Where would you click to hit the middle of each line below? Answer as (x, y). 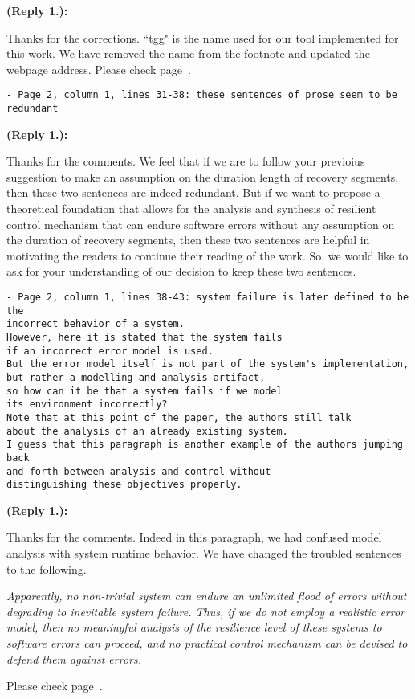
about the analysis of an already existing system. (147, 431)
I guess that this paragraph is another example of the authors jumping (205, 445)
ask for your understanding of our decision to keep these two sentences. (181, 271)
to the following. (47, 568)
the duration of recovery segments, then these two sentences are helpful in (188, 240)
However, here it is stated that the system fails (144, 337)
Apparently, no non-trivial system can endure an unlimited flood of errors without (207, 596)
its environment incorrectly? (87, 405)
